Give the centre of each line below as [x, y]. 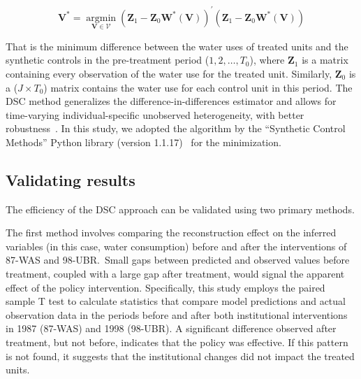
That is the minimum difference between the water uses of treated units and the [177, 46]
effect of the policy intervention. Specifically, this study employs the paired [165, 287]
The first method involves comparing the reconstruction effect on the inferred [171, 233]
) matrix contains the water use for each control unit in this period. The [198, 87]
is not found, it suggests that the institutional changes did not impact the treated [180, 356]
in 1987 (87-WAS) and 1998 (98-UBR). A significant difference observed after [171, 328]
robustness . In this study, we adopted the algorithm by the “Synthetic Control [176, 128]
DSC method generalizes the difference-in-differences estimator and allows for [171, 101]
